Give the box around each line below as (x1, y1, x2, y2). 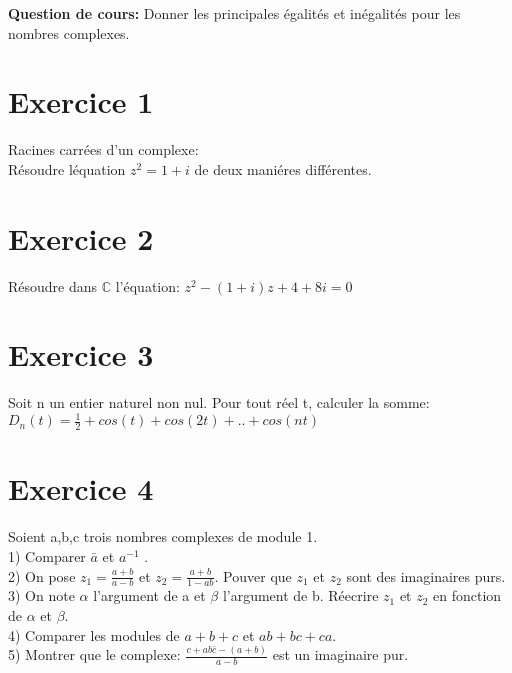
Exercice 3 (8, 334, 154, 375)
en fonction (433, 585, 502, 606)
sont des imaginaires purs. (346, 565, 506, 586)
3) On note (8, 585, 75, 606)
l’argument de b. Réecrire (222, 585, 379, 606)
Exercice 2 (8, 217, 154, 258)
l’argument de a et (93, 585, 206, 606)
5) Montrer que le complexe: (8, 644, 181, 665)
